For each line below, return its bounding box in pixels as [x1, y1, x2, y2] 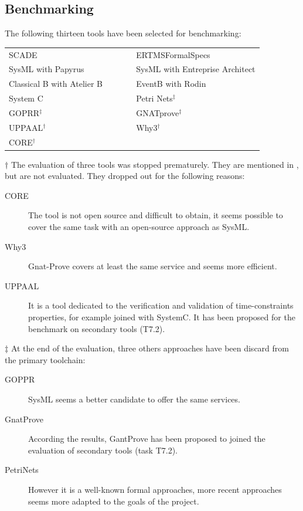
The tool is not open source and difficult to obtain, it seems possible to [28, 209, 283, 221]
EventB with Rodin [136, 77, 206, 90]
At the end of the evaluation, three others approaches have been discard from [11, 342, 289, 354]
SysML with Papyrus [9, 63, 84, 75]
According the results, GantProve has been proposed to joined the [28, 432, 265, 445]
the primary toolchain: [5, 353, 86, 366]
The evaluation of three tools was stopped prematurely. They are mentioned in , [11, 158, 299, 170]
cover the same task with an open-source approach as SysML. [28, 221, 250, 233]
